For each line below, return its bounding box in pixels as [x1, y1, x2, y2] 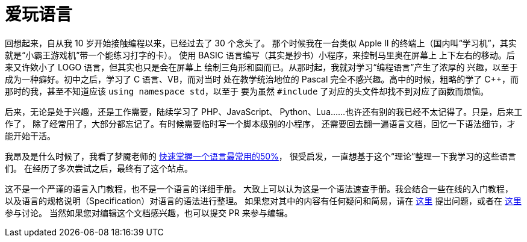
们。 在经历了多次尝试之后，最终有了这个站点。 [5, 163, 193, 173]
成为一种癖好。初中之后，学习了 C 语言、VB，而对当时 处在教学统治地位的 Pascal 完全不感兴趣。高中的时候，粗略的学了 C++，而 [5, 73, 519, 84]
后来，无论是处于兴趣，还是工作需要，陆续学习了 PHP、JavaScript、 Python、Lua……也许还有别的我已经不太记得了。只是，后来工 [5, 106, 523, 117]
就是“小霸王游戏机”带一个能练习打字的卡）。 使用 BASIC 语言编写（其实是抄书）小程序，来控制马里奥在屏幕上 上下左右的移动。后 [5, 49, 515, 60]
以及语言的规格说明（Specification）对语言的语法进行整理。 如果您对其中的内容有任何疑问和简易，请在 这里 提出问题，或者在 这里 [5, 195, 522, 206]
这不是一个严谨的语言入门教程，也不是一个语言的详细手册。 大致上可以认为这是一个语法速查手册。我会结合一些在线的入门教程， [5, 183, 513, 194]
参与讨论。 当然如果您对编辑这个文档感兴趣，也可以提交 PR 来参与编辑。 [5, 207, 293, 218]
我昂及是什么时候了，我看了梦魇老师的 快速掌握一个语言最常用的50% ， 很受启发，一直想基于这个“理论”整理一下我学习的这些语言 [5, 150, 517, 161]
